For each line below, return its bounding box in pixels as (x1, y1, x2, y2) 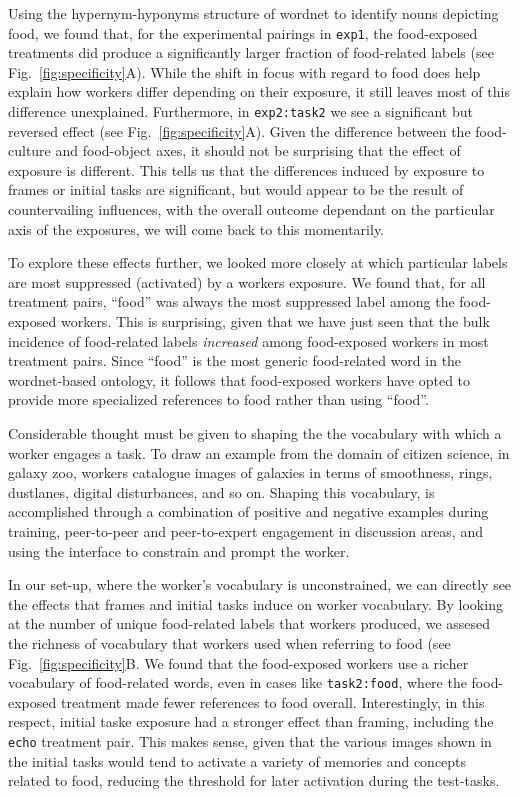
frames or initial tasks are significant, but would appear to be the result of (8, 179, 464, 200)
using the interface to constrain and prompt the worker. (8, 540, 350, 561)
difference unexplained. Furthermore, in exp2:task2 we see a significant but (8, 101, 473, 122)
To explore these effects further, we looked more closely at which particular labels (8, 252, 508, 273)
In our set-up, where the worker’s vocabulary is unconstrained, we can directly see (8, 574, 512, 595)
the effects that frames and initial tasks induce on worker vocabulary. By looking (8, 593, 503, 614)
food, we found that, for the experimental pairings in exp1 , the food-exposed (8, 22, 478, 43)
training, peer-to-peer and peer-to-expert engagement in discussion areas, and (8, 520, 483, 541)
